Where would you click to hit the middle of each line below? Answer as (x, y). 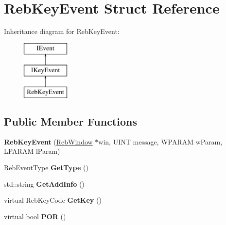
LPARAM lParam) (32, 151)
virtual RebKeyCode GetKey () (53, 200)
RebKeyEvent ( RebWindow (48, 141)
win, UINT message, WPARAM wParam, (160, 141)
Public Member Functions (70, 121)
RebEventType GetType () (46, 168)
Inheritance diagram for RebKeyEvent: (62, 31)
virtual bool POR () (35, 216)
